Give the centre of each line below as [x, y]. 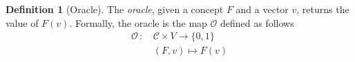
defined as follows [257, 22]
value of [22, 22]
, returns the [323, 9]
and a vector [262, 9]
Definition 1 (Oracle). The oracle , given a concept [115, 9]
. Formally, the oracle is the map [138, 22]
